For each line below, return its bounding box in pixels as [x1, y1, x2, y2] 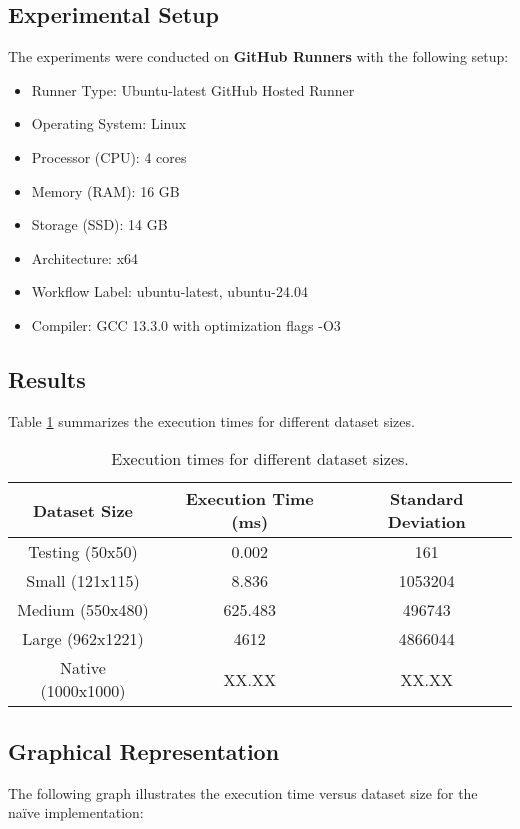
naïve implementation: [8, 802, 144, 823]
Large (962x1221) [22, 627, 144, 651]
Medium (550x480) [17, 598, 149, 622]
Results [8, 363, 86, 394]
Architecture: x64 [31, 247, 139, 268]
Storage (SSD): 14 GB [31, 214, 168, 235]
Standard [389, 487, 464, 511]
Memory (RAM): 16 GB [31, 180, 180, 201]
